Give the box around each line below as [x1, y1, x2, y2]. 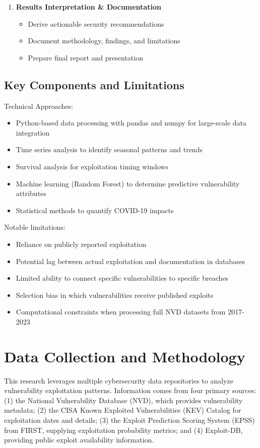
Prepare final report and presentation [28, 52, 143, 62]
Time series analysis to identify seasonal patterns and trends [16, 144, 203, 155]
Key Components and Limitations [4, 77, 184, 92]
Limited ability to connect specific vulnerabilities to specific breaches [16, 273, 229, 283]
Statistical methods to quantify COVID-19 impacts [16, 205, 174, 215]
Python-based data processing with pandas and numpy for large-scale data [16, 117, 247, 128]
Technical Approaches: [4, 100, 74, 111]
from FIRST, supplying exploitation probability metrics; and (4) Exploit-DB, [4, 424, 243, 435]
